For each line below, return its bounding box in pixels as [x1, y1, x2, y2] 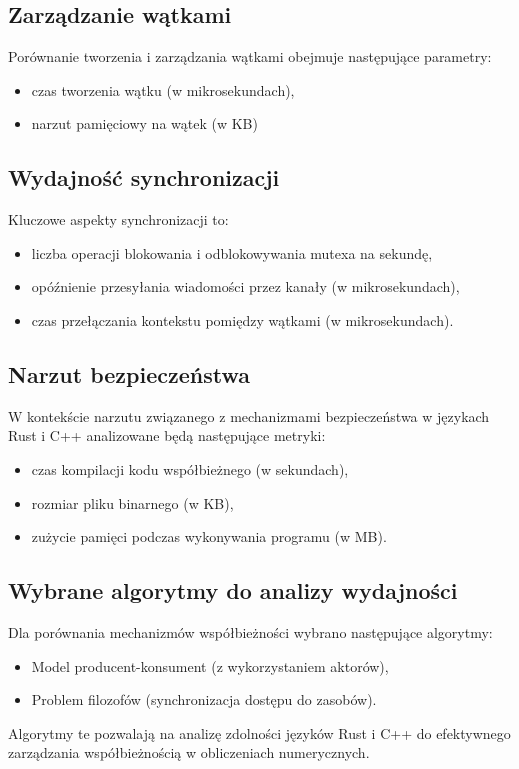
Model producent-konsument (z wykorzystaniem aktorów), [31, 655, 389, 676]
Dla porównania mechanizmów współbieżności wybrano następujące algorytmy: [8, 621, 493, 642]
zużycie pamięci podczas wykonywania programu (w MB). [31, 526, 387, 547]
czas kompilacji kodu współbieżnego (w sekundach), [31, 458, 349, 479]
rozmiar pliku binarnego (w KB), [31, 492, 234, 513]
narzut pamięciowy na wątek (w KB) [31, 113, 258, 134]
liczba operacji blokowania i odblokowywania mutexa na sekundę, [31, 242, 433, 263]
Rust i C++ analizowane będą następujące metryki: [8, 425, 326, 446]
